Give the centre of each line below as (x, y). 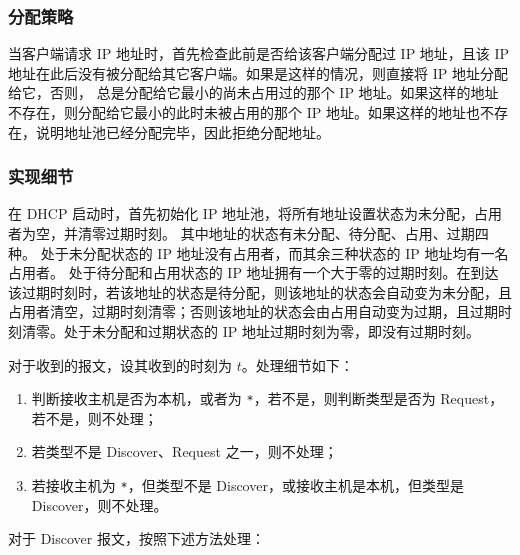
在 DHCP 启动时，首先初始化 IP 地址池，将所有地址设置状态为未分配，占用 (255, 213)
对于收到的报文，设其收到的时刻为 (120, 364)
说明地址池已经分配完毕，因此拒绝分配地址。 (182, 131)
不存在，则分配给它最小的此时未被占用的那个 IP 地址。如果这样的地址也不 (251, 112)
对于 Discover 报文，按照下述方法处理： (136, 538)
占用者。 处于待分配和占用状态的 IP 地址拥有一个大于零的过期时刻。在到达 (253, 272)
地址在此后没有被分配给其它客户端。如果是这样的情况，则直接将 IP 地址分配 (258, 72)
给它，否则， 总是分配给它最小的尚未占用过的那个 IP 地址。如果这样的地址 (253, 92)
